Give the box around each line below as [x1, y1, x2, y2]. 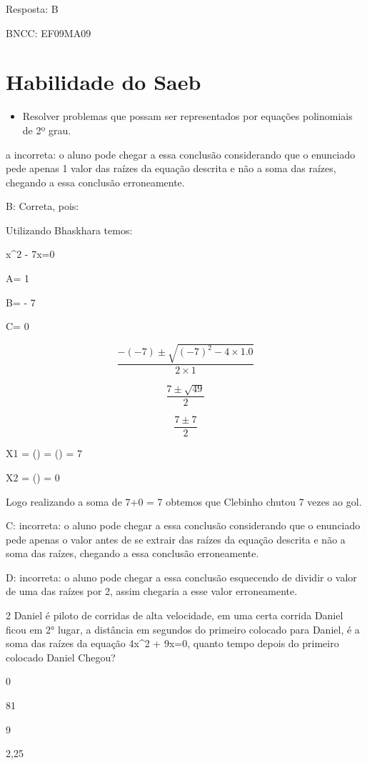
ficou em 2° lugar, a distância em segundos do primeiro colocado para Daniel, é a [6, 621, 360, 636]
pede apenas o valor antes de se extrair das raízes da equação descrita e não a [6, 531, 346, 546]
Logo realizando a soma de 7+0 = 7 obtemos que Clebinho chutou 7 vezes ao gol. [6, 494, 362, 509]
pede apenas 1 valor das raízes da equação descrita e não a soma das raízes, [6, 161, 336, 176]
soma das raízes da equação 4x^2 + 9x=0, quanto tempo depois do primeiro [6, 636, 339, 651]
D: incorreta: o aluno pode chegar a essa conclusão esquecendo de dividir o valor [6, 569, 357, 584]
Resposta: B [6, 1, 59, 16]
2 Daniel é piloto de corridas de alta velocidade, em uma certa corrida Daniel [6, 608, 343, 623]
